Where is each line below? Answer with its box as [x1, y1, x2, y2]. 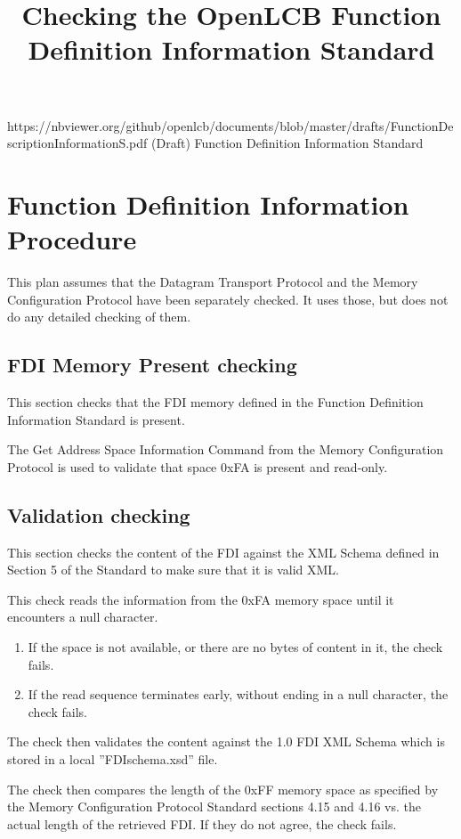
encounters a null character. [7, 607, 158, 626]
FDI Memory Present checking [7, 351, 297, 379]
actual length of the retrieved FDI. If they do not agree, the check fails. [7, 814, 397, 833]
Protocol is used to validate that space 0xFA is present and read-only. [7, 457, 388, 476]
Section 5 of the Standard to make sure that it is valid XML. [7, 560, 339, 579]
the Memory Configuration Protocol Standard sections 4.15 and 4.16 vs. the [7, 797, 421, 816]
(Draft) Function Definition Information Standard [151, 134, 424, 152]
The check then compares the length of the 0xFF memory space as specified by [7, 779, 439, 798]
